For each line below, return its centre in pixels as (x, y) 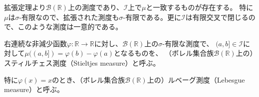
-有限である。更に (152, 17)
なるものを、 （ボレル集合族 (167, 53)
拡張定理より (25, 7)
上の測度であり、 (96, 7)
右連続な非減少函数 (35, 43)
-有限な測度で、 (188, 43)
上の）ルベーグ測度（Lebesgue (196, 79)
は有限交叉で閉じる (217, 17)
